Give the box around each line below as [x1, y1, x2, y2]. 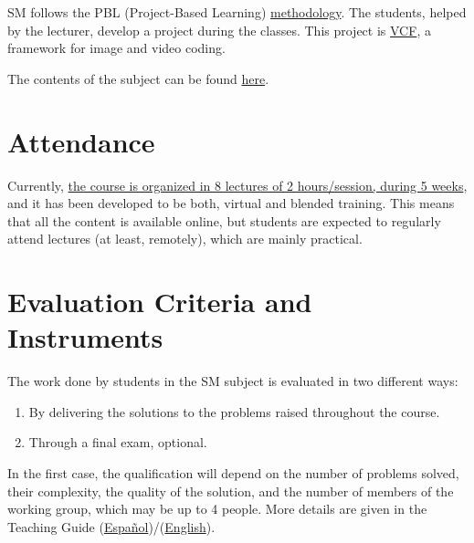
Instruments [7, 318, 163, 356]
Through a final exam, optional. [28, 433, 207, 452]
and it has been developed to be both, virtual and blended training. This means [7, 193, 455, 213]
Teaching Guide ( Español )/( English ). [7, 517, 216, 536]
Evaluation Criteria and [7, 283, 312, 320]
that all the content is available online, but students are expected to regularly [7, 211, 441, 230]
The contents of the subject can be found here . [7, 68, 269, 88]
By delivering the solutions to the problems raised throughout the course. [28, 402, 440, 421]
